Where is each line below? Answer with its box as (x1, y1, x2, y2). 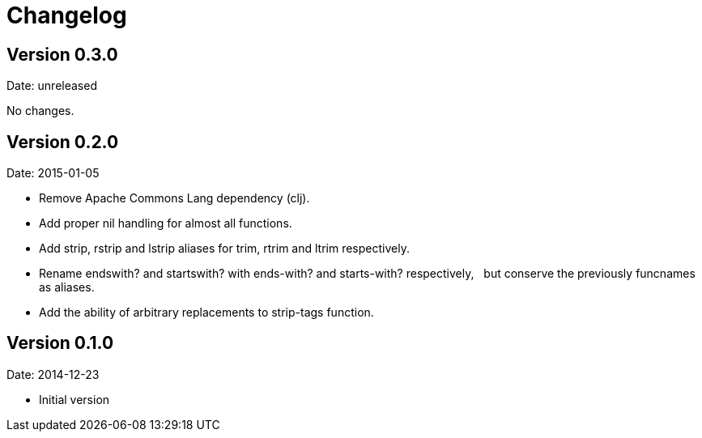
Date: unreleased (6, 79, 97, 93)
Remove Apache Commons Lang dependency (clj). (39, 191, 310, 206)
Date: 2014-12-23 (6, 367, 100, 381)
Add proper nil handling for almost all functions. (39, 216, 292, 231)
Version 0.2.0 (6, 131, 119, 152)
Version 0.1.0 (6, 333, 114, 354)
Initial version (39, 392, 110, 406)
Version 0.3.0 (6, 44, 118, 65)
